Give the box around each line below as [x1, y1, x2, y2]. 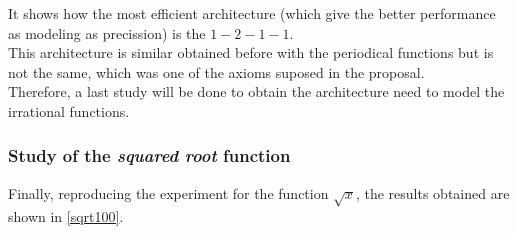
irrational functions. [8, 100, 130, 121]
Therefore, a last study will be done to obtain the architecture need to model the [8, 81, 505, 102]
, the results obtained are [355, 182, 510, 203]
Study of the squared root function [8, 143, 291, 168]
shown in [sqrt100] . [8, 205, 124, 226]
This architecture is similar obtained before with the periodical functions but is [8, 42, 494, 63]
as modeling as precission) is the [8, 22, 206, 43]
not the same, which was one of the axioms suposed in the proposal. [8, 61, 425, 82]
